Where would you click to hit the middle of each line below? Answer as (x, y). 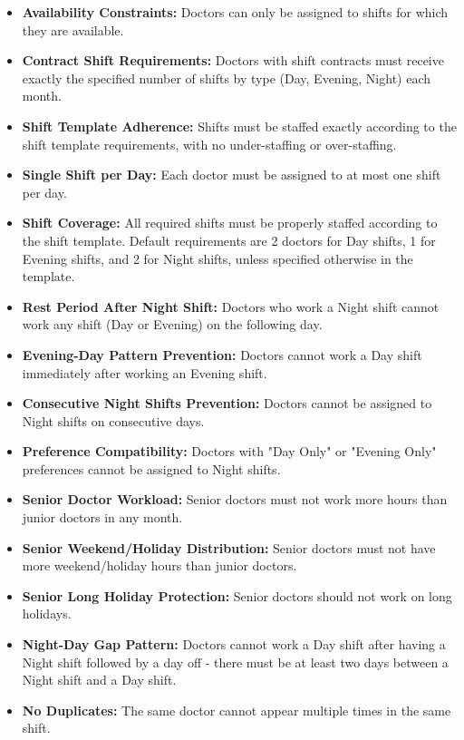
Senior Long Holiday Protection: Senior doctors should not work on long (237, 595)
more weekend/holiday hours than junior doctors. (159, 565)
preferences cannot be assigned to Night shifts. (151, 468)
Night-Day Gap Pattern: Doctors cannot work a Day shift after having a (234, 644)
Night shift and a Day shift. (99, 680)
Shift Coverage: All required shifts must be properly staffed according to (230, 223)
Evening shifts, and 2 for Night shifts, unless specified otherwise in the (217, 258)
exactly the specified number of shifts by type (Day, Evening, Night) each (227, 78)
